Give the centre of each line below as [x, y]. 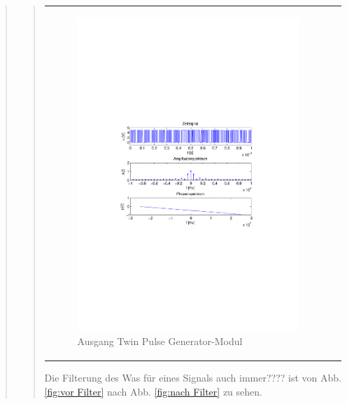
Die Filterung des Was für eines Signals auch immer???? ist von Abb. [193, 378]
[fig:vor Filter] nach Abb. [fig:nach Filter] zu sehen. [153, 391]
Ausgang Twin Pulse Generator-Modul [160, 341]
